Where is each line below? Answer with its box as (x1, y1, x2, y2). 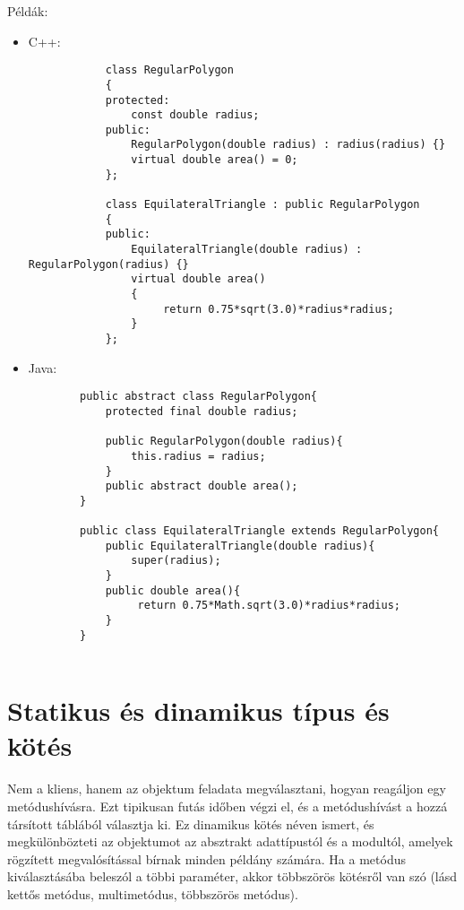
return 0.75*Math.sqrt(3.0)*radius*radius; (137, 599, 401, 612)
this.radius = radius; (131, 449, 266, 463)
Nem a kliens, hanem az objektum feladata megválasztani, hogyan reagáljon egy (7, 779, 446, 798)
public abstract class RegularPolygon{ (80, 390, 317, 403)
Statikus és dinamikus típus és (7, 692, 390, 729)
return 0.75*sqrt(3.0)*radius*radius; (163, 302, 394, 316)
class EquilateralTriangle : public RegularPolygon (105, 198, 420, 212)
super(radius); (131, 554, 221, 568)
